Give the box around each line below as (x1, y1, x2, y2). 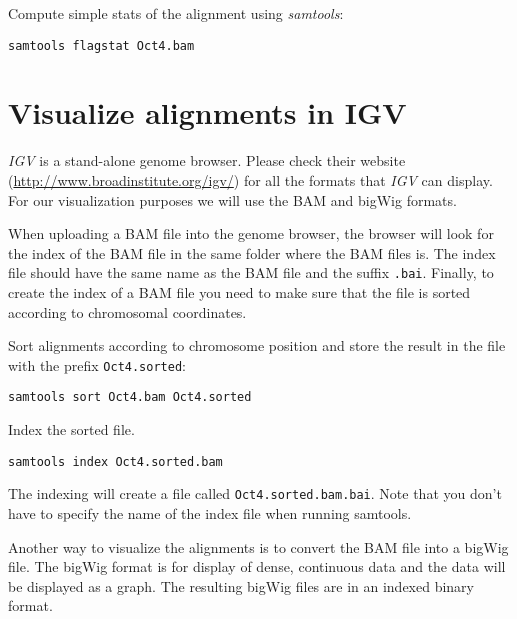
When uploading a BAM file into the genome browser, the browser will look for (8, 223, 494, 244)
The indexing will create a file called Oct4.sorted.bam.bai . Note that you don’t (8, 483, 502, 504)
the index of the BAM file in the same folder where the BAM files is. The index (8, 242, 496, 263)
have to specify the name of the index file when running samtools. (8, 503, 412, 523)
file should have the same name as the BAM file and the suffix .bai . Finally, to (8, 262, 494, 283)
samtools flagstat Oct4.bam (8, 38, 195, 53)
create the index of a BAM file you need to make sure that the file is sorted (8, 282, 471, 302)
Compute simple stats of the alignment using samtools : (8, 3, 344, 23)
